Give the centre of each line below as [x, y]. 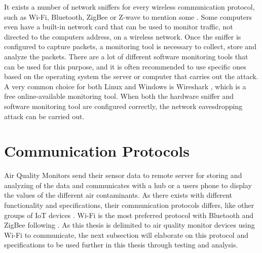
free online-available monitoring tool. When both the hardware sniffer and [119, 96]
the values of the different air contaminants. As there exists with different [118, 195]
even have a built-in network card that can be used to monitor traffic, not [119, 27]
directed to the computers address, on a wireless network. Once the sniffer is [123, 36]
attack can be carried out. [44, 116]
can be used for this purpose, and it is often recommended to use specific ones [125, 66]
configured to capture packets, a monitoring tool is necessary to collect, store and [130, 46]
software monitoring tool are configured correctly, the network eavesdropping [123, 106]
